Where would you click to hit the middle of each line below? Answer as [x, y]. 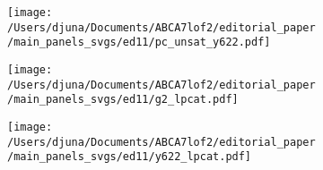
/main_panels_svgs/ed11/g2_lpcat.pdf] [123, 100]
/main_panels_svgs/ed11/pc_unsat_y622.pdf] [139, 42]
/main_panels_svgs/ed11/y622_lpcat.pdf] [130, 157]
